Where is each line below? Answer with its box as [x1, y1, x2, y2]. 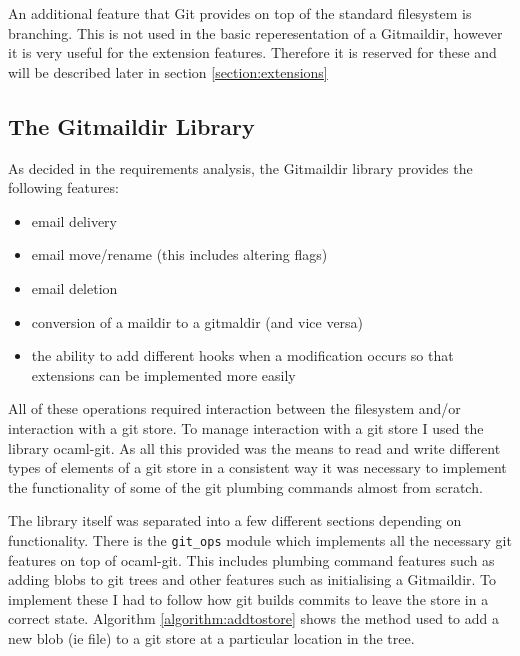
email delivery [31, 210, 118, 231]
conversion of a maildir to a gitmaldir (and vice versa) [31, 311, 364, 332]
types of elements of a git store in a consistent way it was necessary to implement [8, 457, 507, 478]
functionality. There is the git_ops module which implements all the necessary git [8, 529, 512, 550]
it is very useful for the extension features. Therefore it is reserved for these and [8, 42, 497, 63]
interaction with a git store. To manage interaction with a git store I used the [8, 417, 484, 438]
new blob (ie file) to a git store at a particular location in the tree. [8, 627, 415, 648]
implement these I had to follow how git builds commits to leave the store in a [8, 588, 489, 609]
